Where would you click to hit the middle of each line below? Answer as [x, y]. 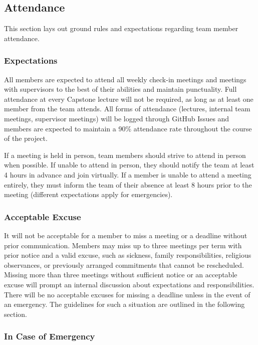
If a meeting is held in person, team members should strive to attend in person [125, 155]
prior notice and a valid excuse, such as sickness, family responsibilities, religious [128, 255]
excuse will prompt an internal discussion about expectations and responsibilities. [129, 284]
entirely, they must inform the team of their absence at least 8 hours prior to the [128, 184]
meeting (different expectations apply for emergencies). [88, 194]
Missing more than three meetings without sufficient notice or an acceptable [121, 275]
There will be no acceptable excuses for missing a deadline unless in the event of [127, 294]
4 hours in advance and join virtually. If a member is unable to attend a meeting [128, 174]
